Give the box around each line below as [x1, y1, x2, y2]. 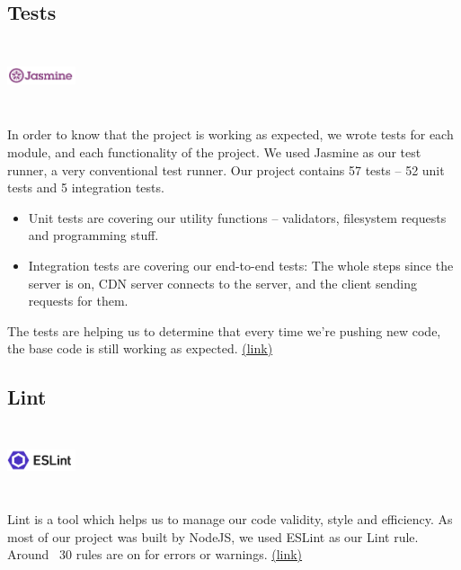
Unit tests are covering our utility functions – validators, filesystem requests [28, 208, 447, 227]
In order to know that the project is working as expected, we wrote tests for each [7, 125, 454, 144]
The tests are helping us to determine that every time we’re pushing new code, [7, 321, 441, 340]
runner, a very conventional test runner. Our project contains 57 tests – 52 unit [7, 160, 445, 179]
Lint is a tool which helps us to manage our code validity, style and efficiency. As [7, 510, 453, 529]
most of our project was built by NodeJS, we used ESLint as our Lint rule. [7, 527, 419, 546]
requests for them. [28, 291, 129, 310]
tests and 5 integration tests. [7, 178, 164, 197]
